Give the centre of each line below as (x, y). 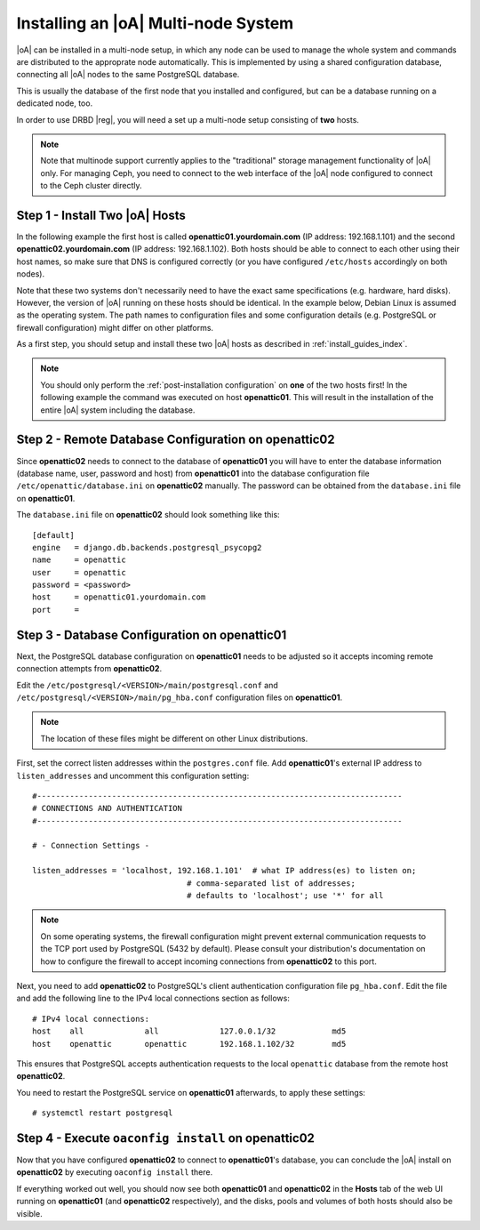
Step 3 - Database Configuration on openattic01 (152, 635)
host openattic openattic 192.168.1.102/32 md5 (189, 1044)
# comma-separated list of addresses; (271, 883)
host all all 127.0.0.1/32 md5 (189, 1031)
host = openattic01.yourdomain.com (119, 597)
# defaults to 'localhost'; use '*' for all (285, 896)
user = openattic (79, 572)
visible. (30, 1213)
